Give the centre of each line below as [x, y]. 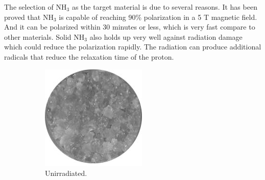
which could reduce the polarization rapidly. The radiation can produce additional [133, 47]
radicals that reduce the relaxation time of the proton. [89, 56]
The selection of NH [35, 7]
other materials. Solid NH [44, 36]
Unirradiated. [66, 173]
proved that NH [29, 17]
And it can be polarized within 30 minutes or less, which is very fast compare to [130, 27]
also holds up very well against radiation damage [166, 36]
